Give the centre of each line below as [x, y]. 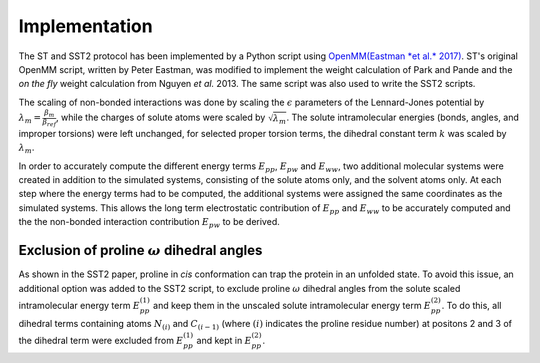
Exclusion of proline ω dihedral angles [140, 250]
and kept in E [224, 340]
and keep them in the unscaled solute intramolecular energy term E [292, 305]
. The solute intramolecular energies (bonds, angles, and [402, 117]
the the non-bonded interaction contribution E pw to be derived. [149, 223]
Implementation [86, 26]
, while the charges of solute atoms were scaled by [160, 117]
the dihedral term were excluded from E [101, 340]
